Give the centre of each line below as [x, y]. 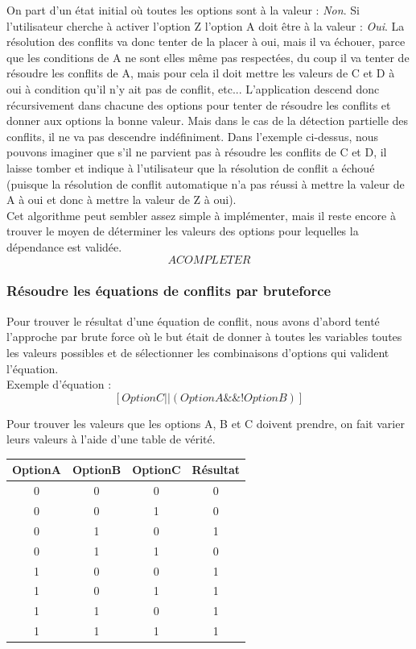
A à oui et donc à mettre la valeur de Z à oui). [122, 200]
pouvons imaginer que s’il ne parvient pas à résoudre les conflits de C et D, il [197, 152]
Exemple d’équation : [59, 384]
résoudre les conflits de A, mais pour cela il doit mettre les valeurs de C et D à [201, 73]
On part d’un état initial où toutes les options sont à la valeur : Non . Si [183, 10]
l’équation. [33, 368]
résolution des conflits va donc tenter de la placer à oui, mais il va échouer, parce [206, 42]
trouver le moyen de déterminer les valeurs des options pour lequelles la [183, 231]
